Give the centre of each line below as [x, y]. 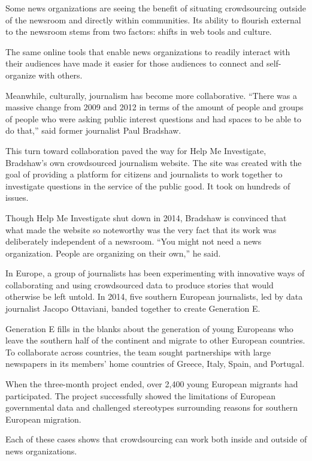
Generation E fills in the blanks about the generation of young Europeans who [149, 328]
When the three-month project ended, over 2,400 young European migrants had [152, 384]
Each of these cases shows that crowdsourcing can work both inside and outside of [156, 439]
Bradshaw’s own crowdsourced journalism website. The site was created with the [154, 162]
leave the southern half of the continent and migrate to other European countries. [155, 340]
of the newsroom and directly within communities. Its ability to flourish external [153, 19]
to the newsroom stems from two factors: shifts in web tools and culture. [139, 31]
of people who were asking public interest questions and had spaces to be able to [154, 118]
